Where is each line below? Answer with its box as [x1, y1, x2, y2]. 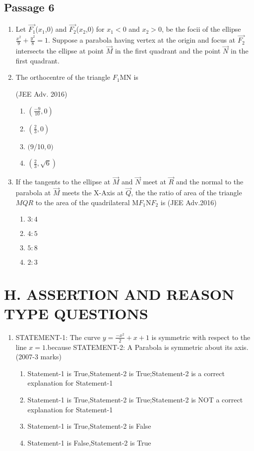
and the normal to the [176, 176, 244, 187]
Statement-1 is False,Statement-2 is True [27, 437, 151, 448]
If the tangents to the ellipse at [15, 176, 111, 187]
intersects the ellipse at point [15, 46, 104, 56]
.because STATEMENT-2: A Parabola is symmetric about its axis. [45, 341, 249, 352]
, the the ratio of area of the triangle [131, 187, 242, 198]
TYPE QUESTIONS [4, 303, 148, 323]
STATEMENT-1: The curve [15, 332, 101, 342]
